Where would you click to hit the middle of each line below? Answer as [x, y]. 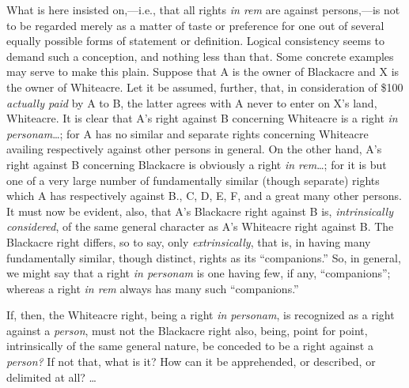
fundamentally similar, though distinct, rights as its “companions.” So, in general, [204, 257]
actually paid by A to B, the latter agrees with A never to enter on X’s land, [192, 102]
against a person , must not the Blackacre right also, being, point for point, [187, 330]
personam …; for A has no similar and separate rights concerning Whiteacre [187, 133]
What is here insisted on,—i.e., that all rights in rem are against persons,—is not [203, 9]
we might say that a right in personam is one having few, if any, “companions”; [199, 273]
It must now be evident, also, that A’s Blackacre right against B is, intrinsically [200, 211]
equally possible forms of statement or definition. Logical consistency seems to [196, 41]
